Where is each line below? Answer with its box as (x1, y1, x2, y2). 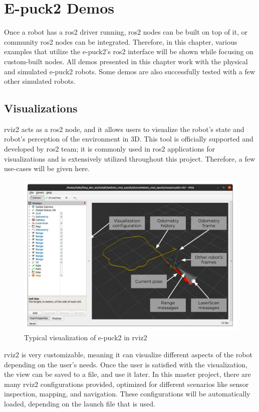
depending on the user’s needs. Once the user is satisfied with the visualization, (4, 359, 248, 369)
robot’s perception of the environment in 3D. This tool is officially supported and (4, 133, 253, 144)
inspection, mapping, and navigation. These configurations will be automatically (4, 388, 250, 399)
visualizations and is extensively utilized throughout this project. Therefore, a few (4, 153, 255, 164)
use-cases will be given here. (4, 163, 90, 174)
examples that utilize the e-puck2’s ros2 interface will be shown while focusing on (4, 46, 253, 57)
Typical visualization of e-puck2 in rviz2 (24, 332, 147, 343)
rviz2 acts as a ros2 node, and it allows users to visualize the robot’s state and (4, 123, 244, 134)
